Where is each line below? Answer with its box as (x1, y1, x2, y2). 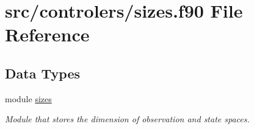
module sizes (5, 92, 52, 105)
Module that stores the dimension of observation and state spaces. (5, 113, 250, 125)
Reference (5, 22, 90, 47)
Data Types (5, 63, 80, 82)
